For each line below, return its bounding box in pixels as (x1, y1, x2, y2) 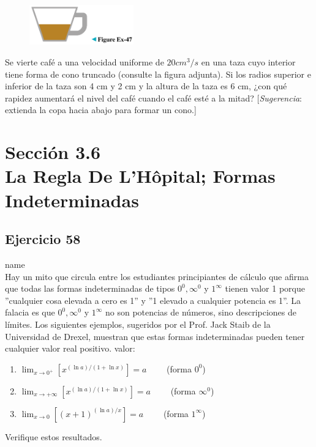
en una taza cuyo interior (201, 56, 296, 68)
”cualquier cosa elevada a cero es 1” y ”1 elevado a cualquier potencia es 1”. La (5, 294, 301, 306)
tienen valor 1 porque (225, 282, 305, 295)
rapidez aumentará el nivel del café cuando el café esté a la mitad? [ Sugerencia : (5, 91, 303, 104)
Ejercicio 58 (5, 229, 81, 248)
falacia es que (5, 306, 55, 319)
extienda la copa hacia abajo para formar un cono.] (5, 103, 197, 116)
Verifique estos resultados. (5, 430, 102, 443)
